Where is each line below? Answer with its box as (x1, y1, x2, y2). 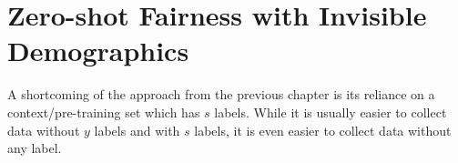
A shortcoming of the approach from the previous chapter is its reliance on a (7, 85, 435, 104)
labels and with (94, 120, 180, 139)
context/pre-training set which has (7, 102, 200, 121)
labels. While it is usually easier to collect (214, 102, 447, 121)
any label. (7, 138, 62, 158)
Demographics (7, 32, 189, 69)
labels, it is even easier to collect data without (194, 120, 452, 139)
